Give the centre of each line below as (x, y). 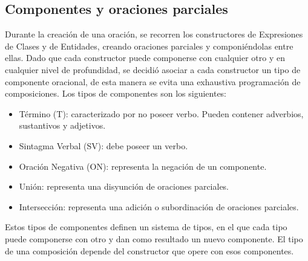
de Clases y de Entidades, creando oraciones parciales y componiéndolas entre (149, 46)
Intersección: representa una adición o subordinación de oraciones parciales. (159, 206)
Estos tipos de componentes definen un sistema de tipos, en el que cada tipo (146, 227)
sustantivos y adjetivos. (62, 125)
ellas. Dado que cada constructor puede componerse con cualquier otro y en (145, 58)
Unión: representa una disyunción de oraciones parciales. (124, 186)
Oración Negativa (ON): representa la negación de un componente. (143, 166)
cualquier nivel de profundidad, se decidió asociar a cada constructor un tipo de (153, 69)
